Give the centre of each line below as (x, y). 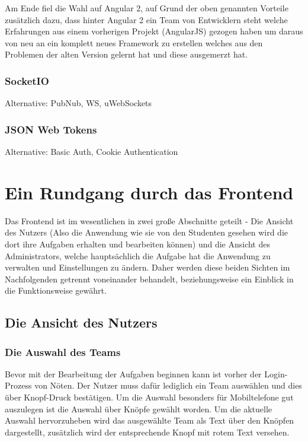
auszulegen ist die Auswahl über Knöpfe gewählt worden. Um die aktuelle (139, 408)
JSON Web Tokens (51, 129)
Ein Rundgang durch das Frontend (149, 192)
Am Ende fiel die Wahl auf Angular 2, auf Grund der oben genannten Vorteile (147, 8)
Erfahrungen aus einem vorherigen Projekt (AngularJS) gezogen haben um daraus (154, 31)
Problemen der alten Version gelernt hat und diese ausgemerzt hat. (126, 54)
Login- (276, 373)
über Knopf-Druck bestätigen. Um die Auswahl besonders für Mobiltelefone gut (149, 397)
